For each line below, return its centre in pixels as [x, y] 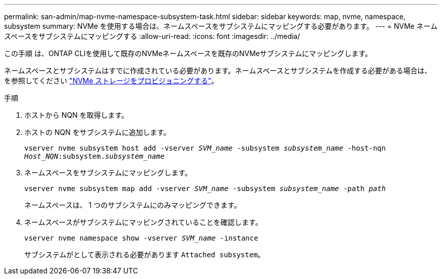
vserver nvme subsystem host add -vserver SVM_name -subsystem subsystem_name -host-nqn [205, 148]
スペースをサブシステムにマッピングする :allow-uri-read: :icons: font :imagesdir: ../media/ [152, 36]
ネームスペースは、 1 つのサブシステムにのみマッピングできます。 [133, 205]
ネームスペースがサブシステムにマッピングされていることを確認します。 [143, 222]
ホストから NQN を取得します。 [76, 115]
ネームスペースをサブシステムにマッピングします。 [108, 173]
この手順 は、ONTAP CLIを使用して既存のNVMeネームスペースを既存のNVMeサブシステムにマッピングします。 [188, 53]
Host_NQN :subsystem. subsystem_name [95, 156]
